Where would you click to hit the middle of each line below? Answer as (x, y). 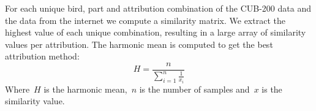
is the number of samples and (194, 89)
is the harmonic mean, (85, 89)
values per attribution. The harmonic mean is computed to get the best (139, 44)
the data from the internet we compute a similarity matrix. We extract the (145, 20)
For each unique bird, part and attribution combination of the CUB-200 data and (158, 8)
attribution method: (42, 56)
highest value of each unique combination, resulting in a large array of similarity (156, 32)
